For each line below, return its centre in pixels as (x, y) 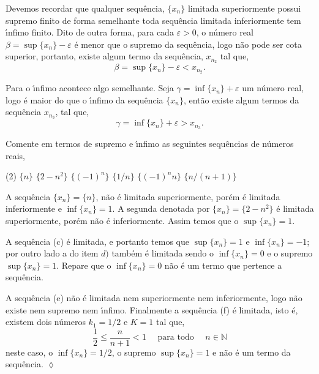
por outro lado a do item (52, 253)
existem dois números (46, 322)
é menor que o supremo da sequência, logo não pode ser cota (188, 44)
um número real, (273, 88)
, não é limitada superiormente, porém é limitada (188, 196)
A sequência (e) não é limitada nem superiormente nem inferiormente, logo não (154, 297)
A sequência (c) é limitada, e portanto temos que (97, 241)
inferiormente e (34, 208)
